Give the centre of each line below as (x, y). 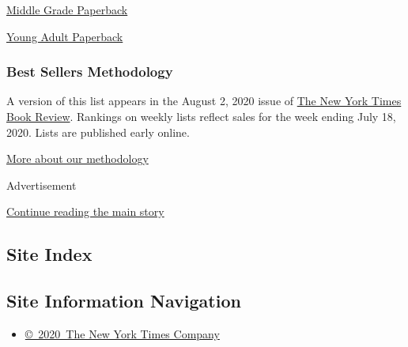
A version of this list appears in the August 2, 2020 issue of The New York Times (204, 101)
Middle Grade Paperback (67, 9)
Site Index (49, 254)
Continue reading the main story (85, 211)
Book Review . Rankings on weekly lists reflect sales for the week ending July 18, (201, 116)
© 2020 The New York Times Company (122, 333)
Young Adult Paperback (65, 36)
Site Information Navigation (124, 301)
